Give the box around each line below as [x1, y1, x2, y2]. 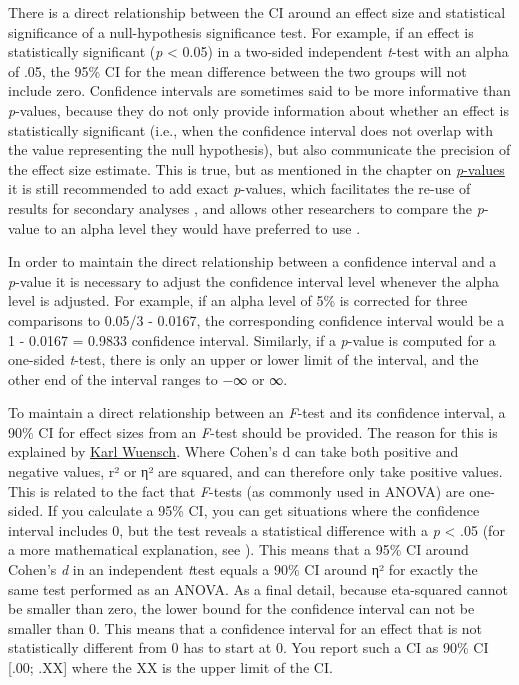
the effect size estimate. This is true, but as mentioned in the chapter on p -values [8, 158, 505, 179]
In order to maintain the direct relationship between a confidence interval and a [8, 251, 497, 272]
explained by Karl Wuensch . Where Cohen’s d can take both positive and [8, 441, 459, 462]
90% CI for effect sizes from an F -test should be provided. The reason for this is [8, 421, 498, 442]
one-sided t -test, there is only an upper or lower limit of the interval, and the [8, 349, 479, 370]
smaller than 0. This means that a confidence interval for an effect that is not [8, 617, 483, 638]
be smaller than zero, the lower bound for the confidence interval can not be [8, 598, 475, 619]
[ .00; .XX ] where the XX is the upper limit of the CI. [8, 657, 333, 677]
